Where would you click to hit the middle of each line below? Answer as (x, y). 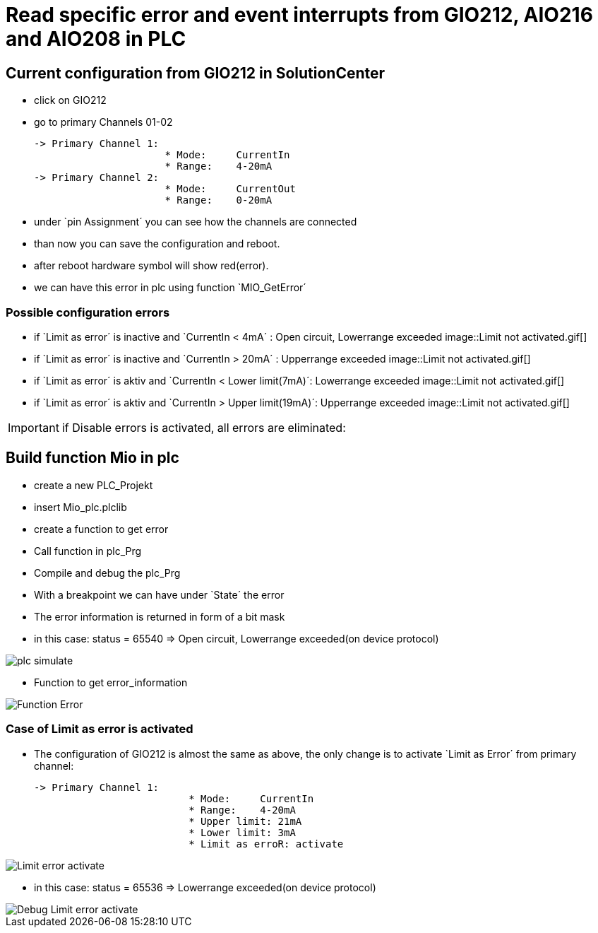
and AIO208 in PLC (96, 39)
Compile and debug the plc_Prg (107, 573)
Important (34, 427)
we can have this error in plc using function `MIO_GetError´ (170, 288)
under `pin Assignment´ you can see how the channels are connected (196, 222)
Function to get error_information (111, 682)
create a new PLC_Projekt (94, 485)
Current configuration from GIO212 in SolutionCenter (196, 73)
